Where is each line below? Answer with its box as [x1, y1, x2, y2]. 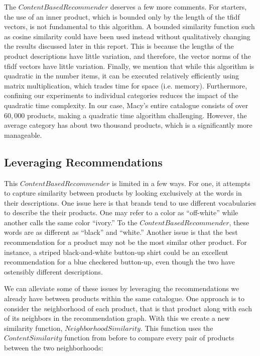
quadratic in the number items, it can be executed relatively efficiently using [4, 70, 239, 81]
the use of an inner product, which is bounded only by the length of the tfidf [4, 11, 240, 22]
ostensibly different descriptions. [4, 266, 103, 277]
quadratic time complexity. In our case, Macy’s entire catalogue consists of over [4, 100, 248, 110]
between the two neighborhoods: [4, 342, 103, 353]
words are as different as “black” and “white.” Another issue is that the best [4, 227, 238, 237]
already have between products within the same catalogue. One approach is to [4, 293, 245, 304]
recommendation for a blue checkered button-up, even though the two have [4, 256, 235, 267]
